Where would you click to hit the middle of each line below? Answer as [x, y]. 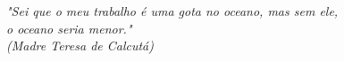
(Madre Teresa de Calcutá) [80, 46]
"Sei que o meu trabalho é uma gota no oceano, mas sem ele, [172, 11]
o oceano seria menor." [69, 28]
